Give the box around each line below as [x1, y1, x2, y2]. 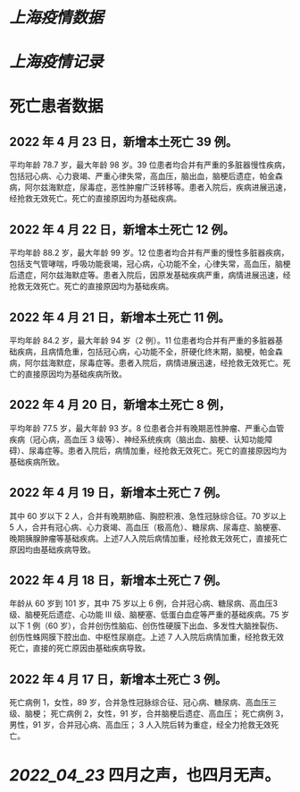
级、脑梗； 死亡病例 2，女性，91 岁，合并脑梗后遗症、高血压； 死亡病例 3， [9, 708, 288, 720]
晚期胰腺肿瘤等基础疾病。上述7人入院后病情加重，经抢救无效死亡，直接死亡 [9, 532, 287, 543]
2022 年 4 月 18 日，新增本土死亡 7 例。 [9, 573, 228, 588]
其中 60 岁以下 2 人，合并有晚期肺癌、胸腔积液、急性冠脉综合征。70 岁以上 [9, 510, 287, 521]
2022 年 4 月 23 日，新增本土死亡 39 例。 [9, 134, 238, 149]
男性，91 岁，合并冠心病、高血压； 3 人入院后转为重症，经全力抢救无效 [9, 720, 271, 730]
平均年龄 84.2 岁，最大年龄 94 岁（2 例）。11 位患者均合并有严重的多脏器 [9, 336, 276, 345]
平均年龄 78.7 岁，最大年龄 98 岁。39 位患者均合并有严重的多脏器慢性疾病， [9, 159, 290, 170]
